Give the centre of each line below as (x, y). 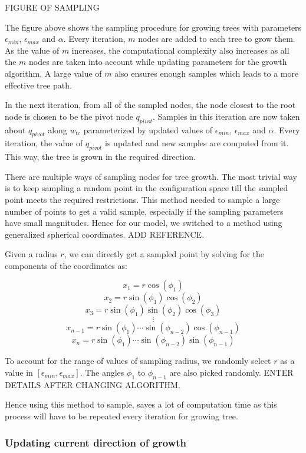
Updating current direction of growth (96, 442)
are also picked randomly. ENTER (231, 372)
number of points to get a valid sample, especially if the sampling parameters (144, 211)
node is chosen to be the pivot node (69, 116)
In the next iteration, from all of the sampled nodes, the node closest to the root (150, 105)
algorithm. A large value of (53, 73)
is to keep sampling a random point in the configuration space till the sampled (147, 188)
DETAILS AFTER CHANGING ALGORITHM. (93, 384)
